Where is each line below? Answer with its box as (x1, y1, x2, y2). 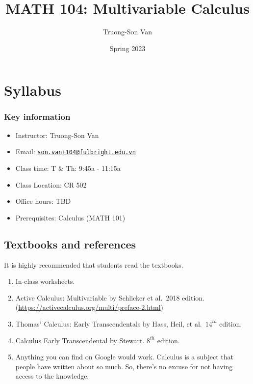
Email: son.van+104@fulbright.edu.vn (15, 146, 136, 157)
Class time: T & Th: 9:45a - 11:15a (15, 163, 121, 173)
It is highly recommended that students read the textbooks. (4, 259, 183, 270)
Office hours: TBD (15, 196, 71, 206)
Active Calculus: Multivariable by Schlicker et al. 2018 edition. (15, 292, 204, 302)
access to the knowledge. (15, 371, 89, 381)
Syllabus (4, 80, 61, 100)
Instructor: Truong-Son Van (15, 130, 99, 140)
